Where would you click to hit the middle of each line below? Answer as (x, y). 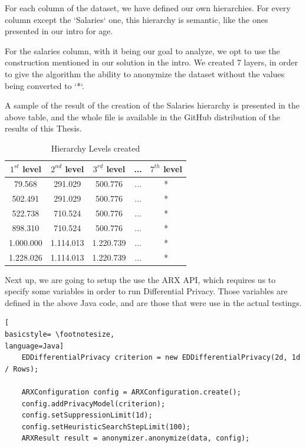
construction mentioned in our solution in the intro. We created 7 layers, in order (152, 62)
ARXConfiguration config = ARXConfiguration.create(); (131, 392)
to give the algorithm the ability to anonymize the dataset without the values (145, 73)
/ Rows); (22, 369)
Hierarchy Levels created (96, 148)
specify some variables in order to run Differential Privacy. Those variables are (146, 291)
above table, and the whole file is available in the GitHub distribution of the (142, 116)
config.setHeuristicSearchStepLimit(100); (106, 427)
